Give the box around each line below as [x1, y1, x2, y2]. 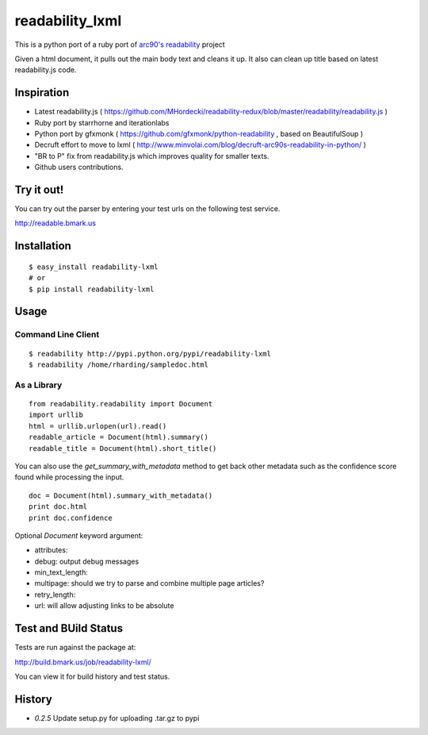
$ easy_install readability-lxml [29, 262, 159, 271]
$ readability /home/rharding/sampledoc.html [29, 360, 209, 369]
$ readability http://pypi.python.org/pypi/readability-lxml [29, 349, 271, 358]
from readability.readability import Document [29, 399, 213, 408]
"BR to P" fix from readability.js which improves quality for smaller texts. [34, 151, 269, 160]
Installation [14, 239, 71, 253]
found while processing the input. [14, 472, 124, 482]
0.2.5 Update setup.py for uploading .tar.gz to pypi [34, 713, 200, 722]
